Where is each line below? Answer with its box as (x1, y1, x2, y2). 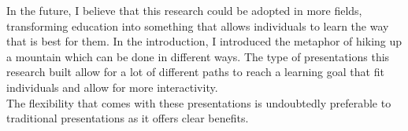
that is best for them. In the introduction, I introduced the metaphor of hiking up (6, 33, 402, 49)
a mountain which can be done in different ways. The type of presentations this (6, 48, 390, 64)
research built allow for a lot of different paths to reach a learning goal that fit (6, 64, 384, 80)
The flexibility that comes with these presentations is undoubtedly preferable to (6, 94, 391, 111)
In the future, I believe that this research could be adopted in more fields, (6, 2, 362, 18)
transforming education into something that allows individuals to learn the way (6, 17, 389, 34)
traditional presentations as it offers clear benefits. (6, 110, 249, 126)
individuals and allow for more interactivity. (6, 78, 218, 95)
